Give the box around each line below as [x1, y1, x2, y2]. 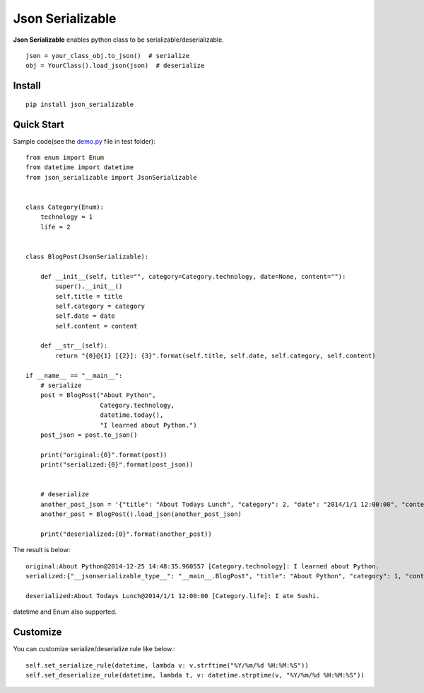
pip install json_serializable [25, 100, 134, 108]
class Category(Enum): [25, 202, 105, 211]
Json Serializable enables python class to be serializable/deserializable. [13, 35, 224, 44]
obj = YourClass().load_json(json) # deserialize [25, 62, 205, 70]
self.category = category [55, 302, 145, 310]
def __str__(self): [40, 342, 108, 350]
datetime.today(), [100, 411, 164, 419]
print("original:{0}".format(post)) [40, 450, 167, 459]
